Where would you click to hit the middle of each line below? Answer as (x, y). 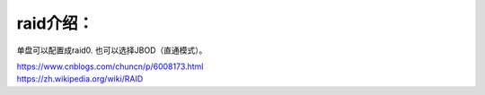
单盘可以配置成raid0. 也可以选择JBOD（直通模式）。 (112, 50)
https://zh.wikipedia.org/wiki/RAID (80, 79)
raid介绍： (55, 23)
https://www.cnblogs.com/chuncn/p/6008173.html (110, 66)
